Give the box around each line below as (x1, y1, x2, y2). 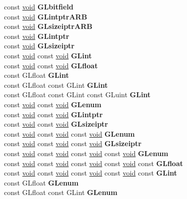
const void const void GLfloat (4, 60, 98, 70)
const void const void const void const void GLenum (4, 148, 168, 158)
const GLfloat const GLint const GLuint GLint (4, 89, 151, 100)
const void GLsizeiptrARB (4, 21, 92, 31)
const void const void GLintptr (4, 109, 103, 119)
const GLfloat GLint (4, 70, 69, 80)
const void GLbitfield (4, 1, 73, 11)
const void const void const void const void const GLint (4, 168, 177, 178)
